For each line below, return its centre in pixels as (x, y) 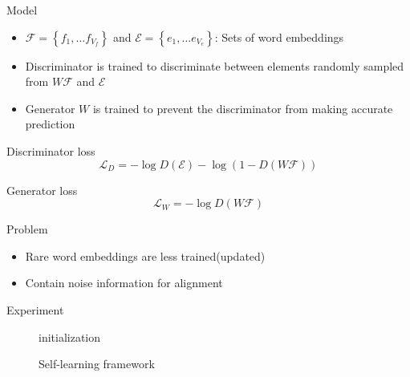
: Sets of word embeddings (279, 36)
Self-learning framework (97, 364)
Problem (27, 229)
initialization (70, 336)
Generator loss (42, 190)
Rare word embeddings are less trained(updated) (145, 255)
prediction (50, 124)
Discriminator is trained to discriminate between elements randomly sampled (215, 65)
